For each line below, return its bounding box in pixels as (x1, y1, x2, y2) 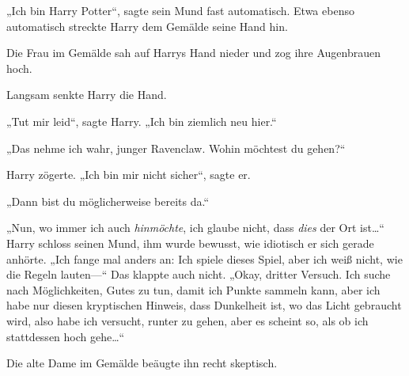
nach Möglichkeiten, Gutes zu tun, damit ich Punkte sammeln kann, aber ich (6, 281, 381, 298)
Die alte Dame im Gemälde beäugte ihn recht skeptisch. (6, 355, 278, 371)
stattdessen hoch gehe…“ (6, 328, 125, 344)
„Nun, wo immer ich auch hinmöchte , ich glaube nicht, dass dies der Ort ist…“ (6, 219, 384, 236)
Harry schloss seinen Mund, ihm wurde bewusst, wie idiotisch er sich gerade (6, 234, 374, 251)
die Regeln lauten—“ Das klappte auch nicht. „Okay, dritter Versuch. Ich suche (6, 266, 391, 283)
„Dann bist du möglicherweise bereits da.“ (6, 192, 209, 209)
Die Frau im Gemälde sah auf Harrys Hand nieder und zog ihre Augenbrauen (6, 44, 381, 61)
